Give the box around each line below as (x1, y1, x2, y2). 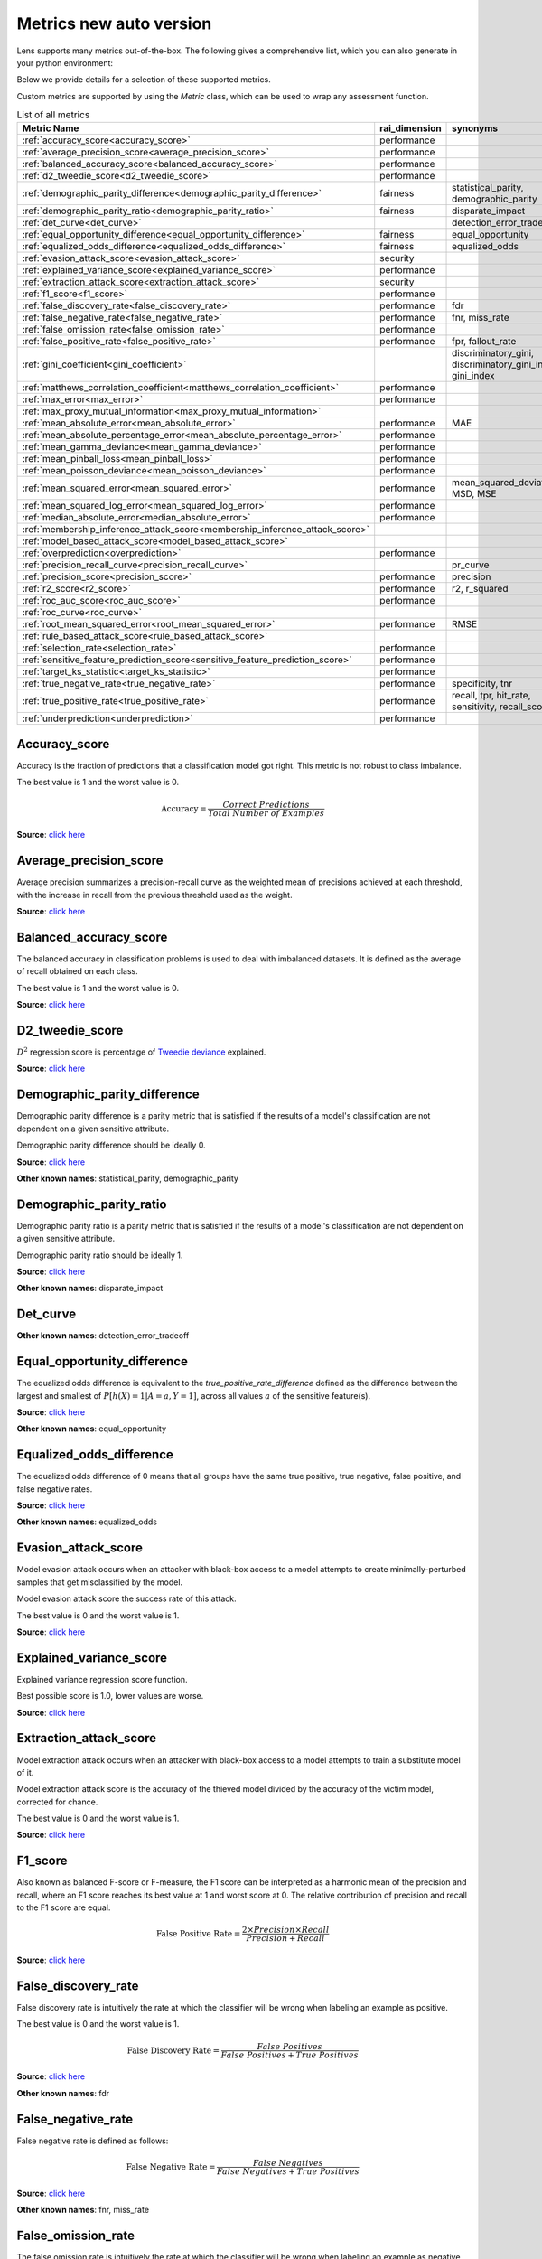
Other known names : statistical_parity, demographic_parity (16, 1173, 239, 1184)
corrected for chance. (16, 1796, 98, 1807)
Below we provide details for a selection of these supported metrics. (16, 74, 271, 85)
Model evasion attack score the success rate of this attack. (16, 1593, 237, 1604)
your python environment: (16, 57, 113, 68)
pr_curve (452, 558, 490, 571)
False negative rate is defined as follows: (16, 2135, 169, 2146)
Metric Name (22, 122, 79, 135)
